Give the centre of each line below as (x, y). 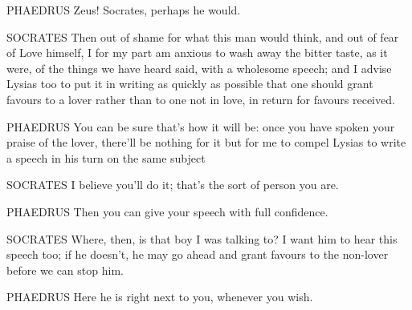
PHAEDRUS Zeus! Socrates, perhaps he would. (124, 10)
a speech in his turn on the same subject (106, 157)
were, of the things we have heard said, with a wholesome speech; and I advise (199, 68)
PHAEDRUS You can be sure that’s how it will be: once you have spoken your (201, 126)
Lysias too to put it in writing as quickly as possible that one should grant (190, 84)
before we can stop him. (65, 270)
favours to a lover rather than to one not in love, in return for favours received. (201, 99)
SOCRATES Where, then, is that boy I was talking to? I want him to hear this (202, 238)
